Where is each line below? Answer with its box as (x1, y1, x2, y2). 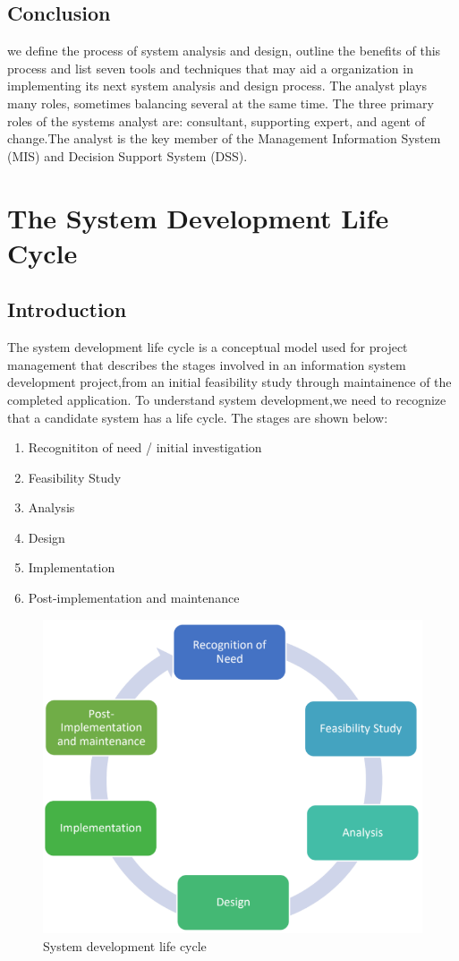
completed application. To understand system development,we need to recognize (7, 390, 446, 408)
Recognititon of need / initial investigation (28, 438, 262, 457)
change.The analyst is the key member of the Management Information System (7, 129, 441, 148)
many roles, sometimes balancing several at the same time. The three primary (7, 93, 434, 112)
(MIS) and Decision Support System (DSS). (7, 146, 248, 165)
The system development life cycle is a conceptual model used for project (7, 338, 408, 356)
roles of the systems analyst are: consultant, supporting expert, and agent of (7, 111, 425, 130)
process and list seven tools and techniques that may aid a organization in (7, 58, 413, 77)
